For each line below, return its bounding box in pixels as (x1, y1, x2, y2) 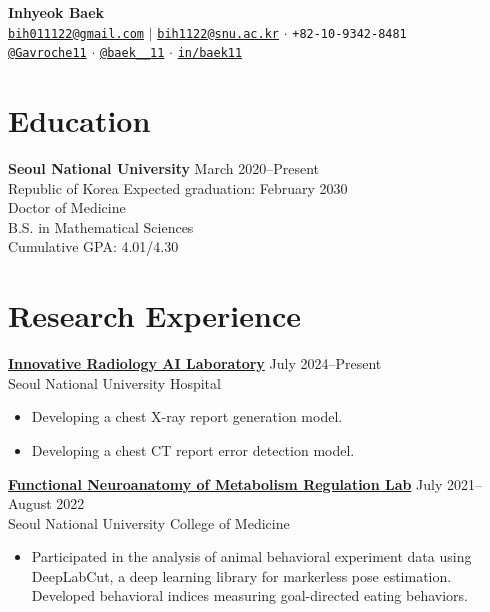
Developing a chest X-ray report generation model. (31, 406, 343, 427)
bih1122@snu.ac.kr (157, 26, 279, 41)
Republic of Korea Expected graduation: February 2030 (8, 177, 348, 198)
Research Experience (8, 295, 301, 336)
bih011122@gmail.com (8, 26, 145, 41)
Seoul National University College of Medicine (8, 512, 290, 533)
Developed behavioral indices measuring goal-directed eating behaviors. (31, 585, 468, 606)
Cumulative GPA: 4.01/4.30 (8, 236, 179, 257)
